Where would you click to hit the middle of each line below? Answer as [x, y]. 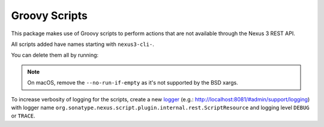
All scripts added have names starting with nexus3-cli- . [82, 44]
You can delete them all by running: [55, 55]
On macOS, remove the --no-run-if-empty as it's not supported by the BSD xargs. [133, 83]
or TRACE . [23, 116]
